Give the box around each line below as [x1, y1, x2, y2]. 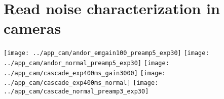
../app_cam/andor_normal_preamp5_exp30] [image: [4, 59, 169, 67]
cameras [4, 18, 61, 38]
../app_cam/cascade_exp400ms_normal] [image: [4, 79, 159, 87]
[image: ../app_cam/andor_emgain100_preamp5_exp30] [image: [4, 49, 209, 57]
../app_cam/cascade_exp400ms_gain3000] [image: [4, 69, 166, 77]
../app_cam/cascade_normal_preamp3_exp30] [4, 87, 149, 95]
